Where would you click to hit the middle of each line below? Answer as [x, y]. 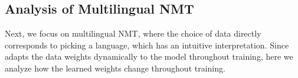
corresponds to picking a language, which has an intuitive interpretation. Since [147, 45]
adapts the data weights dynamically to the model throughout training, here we [149, 56]
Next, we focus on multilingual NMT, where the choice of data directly [133, 33]
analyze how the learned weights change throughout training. [115, 68]
